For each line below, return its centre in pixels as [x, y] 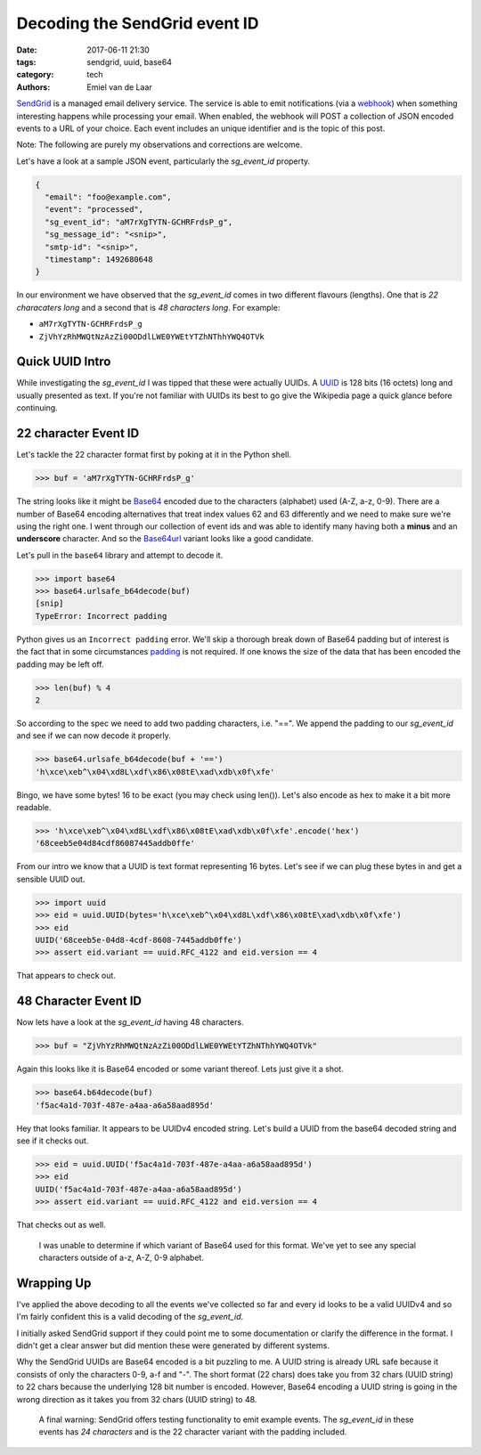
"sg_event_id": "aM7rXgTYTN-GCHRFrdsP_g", [139, 222]
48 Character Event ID [79, 1001]
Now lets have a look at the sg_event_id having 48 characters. [130, 1022]
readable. [34, 808]
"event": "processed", [94, 210]
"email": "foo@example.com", [109, 197]
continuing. [37, 408]
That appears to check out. [66, 976]
